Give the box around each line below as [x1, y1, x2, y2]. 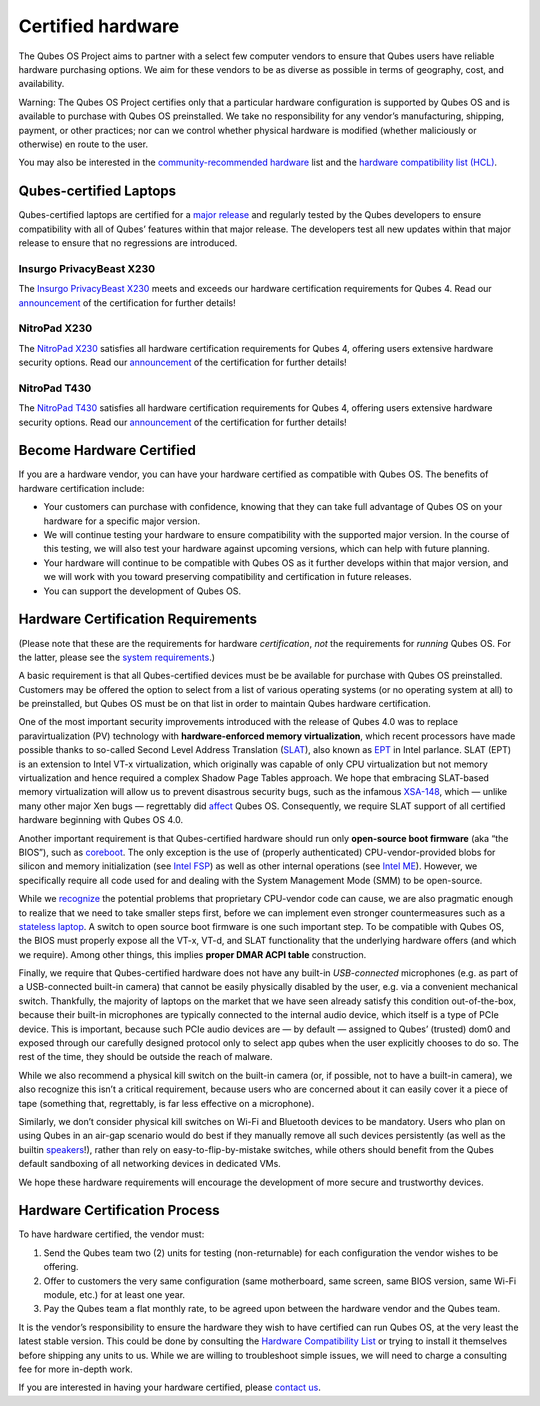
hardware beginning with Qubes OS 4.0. [18, 814, 184, 826]
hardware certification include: [18, 482, 145, 494]
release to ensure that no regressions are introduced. [18, 236, 238, 249]
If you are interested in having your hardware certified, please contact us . [18, 1381, 322, 1394]
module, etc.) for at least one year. [43, 1289, 185, 1301]
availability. [18, 78, 65, 90]
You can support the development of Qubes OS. [43, 585, 242, 597]
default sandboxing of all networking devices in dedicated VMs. [18, 1158, 282, 1170]
